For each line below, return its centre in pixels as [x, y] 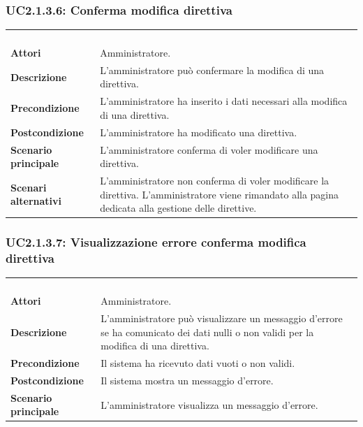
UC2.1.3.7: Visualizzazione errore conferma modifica [156, 242]
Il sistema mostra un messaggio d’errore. [187, 380]
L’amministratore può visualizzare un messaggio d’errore [222, 318]
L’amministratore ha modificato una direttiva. [199, 132]
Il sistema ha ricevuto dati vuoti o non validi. [198, 363]
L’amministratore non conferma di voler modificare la [215, 180]
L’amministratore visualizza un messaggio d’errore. [209, 404]
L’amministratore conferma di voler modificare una [209, 149]
